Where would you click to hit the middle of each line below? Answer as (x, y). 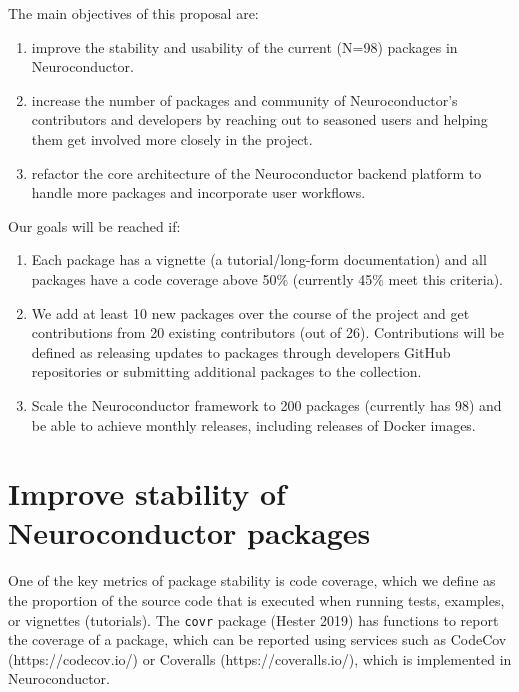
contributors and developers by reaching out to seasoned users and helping (259, 119)
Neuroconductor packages (189, 532)
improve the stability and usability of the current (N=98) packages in (244, 46)
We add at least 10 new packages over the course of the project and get (250, 312)
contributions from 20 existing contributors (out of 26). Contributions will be (268, 332)
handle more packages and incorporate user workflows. (198, 192)
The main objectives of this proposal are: (133, 13)
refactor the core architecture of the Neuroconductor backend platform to (256, 172)
